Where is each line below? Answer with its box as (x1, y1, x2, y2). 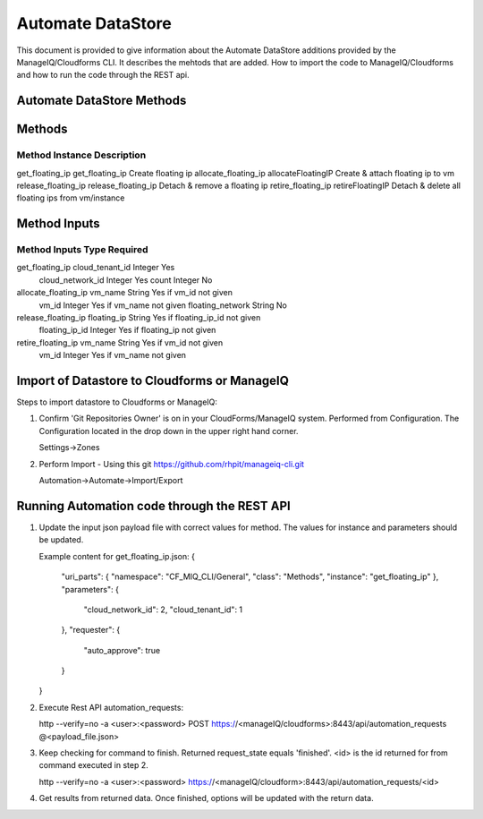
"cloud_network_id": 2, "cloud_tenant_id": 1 (83, 604, 243, 615)
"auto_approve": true (83, 644, 161, 655)
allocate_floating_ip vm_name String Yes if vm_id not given (16, 287, 233, 298)
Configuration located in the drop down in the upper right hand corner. (38, 425, 299, 436)
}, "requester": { (61, 625, 121, 636)
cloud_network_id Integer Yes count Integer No (38, 274, 213, 286)
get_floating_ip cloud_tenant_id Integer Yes (16, 262, 175, 273)
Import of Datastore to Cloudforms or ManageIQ (16, 372, 290, 388)
